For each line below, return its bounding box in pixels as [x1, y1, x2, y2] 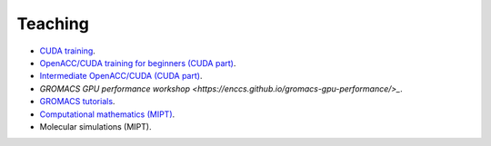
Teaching [16, 14, 90, 34]
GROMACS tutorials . [39, 96, 115, 107]
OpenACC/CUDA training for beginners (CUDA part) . [39, 57, 236, 68]
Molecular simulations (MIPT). [39, 121, 152, 131]
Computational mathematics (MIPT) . [39, 109, 175, 120]
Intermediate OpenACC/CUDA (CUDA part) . [39, 71, 203, 82]
